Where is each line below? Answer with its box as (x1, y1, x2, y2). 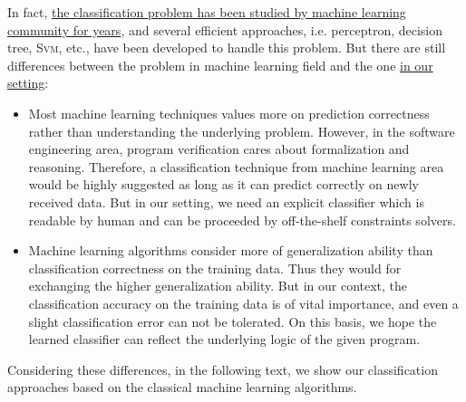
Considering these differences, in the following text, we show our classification (7, 359, 438, 378)
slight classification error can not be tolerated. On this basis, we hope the (28, 311, 437, 330)
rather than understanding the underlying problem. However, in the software (28, 121, 455, 140)
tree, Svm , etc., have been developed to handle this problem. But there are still (7, 38, 446, 57)
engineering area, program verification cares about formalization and (28, 139, 410, 158)
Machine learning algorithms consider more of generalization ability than (28, 241, 433, 260)
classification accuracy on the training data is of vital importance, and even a (28, 293, 459, 312)
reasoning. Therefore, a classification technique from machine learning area (28, 157, 444, 176)
